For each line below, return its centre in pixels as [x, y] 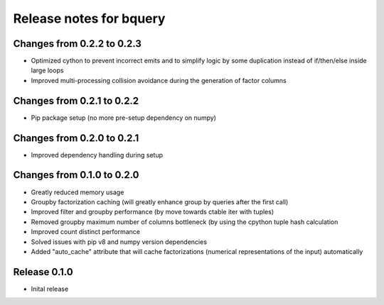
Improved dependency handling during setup [97, 155]
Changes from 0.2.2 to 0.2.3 [78, 44]
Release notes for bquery [89, 18]
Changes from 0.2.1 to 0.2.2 [76, 100]
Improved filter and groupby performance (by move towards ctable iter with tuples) [153, 212]
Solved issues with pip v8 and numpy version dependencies [119, 242]
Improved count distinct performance [86, 232]
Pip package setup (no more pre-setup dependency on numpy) [124, 118]
